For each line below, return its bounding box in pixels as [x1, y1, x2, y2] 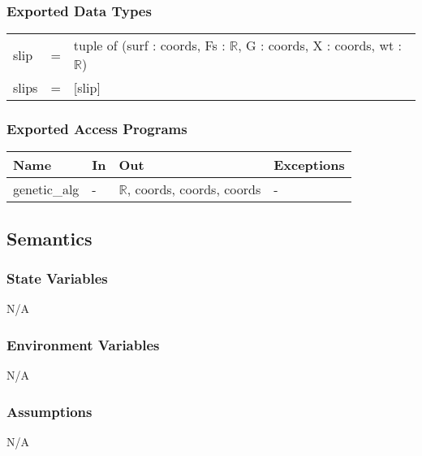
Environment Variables [6, 334, 160, 354]
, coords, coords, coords [127, 180, 261, 199]
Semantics [6, 225, 93, 250]
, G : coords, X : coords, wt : [238, 36, 402, 55]
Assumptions [6, 401, 93, 421]
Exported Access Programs [6, 119, 187, 139]
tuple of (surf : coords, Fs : [73, 36, 226, 55]
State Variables [6, 268, 108, 289]
